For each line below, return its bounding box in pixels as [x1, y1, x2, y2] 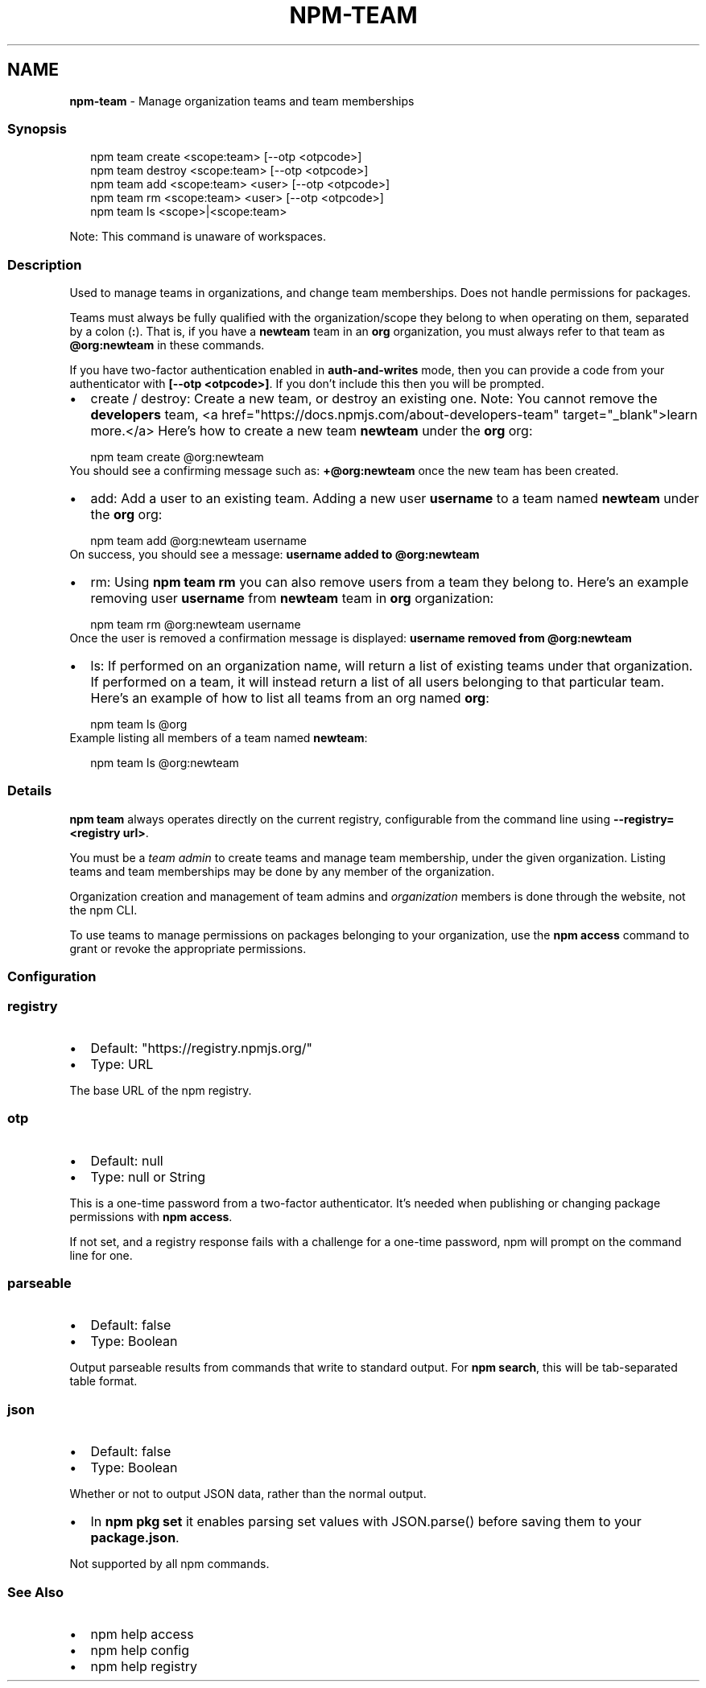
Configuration [7, 968, 97, 985]
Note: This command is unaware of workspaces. [69, 229, 326, 244]
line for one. [69, 1248, 133, 1262]
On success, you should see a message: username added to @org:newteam [69, 547, 480, 562]
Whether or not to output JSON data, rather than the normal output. [69, 1487, 427, 1501]
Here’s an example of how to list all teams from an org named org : [90, 690, 489, 707]
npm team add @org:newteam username [90, 534, 307, 548]
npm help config [90, 1641, 190, 1658]
